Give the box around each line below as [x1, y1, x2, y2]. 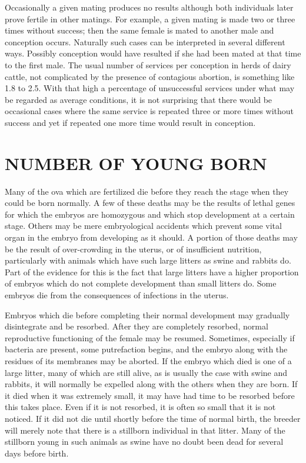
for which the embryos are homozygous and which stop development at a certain [5, 208, 295, 220]
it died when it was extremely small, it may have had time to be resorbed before [5, 389, 295, 401]
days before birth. [5, 447, 69, 459]
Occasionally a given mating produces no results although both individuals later [5, 1, 294, 13]
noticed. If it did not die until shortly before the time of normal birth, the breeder [5, 412, 301, 424]
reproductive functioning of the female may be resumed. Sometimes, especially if [5, 331, 295, 344]
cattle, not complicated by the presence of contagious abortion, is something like [5, 70, 295, 82]
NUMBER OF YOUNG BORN [5, 151, 267, 175]
